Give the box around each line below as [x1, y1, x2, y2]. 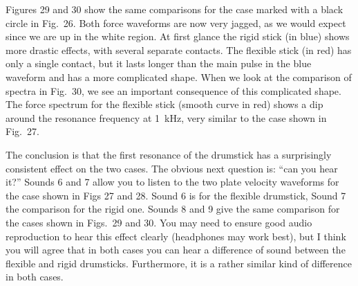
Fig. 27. [6, 124, 39, 138]
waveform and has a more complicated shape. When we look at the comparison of [6, 69, 352, 84]
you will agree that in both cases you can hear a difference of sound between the [6, 242, 346, 257]
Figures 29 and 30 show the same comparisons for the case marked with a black [6, 2, 343, 16]
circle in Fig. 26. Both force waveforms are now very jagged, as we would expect [6, 15, 346, 30]
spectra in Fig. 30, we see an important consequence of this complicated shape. [6, 83, 341, 98]
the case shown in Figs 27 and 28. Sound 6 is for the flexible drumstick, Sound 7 [6, 188, 346, 202]
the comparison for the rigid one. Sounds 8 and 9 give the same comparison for [6, 202, 340, 216]
